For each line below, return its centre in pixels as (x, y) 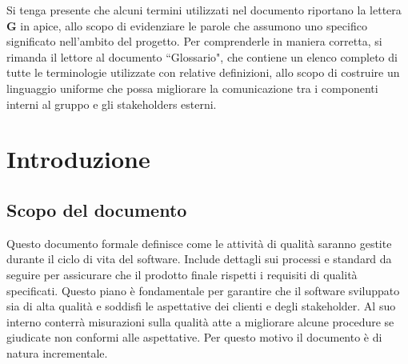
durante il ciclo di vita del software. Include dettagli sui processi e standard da (199, 259)
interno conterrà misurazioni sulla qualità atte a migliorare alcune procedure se (200, 321)
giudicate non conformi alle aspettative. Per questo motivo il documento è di (194, 337)
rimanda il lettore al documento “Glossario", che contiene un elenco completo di (202, 56)
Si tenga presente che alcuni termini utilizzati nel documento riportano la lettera (204, 10)
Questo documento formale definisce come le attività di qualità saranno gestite (199, 243)
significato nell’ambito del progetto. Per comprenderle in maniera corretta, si (194, 41)
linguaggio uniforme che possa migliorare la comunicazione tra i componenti (192, 88)
